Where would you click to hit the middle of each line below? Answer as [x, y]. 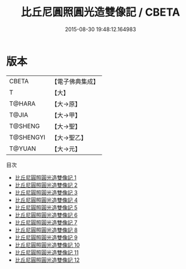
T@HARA [22, 104]
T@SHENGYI [28, 137]
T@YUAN [23, 149]
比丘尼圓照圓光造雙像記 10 [47, 245]
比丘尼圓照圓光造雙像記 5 [46, 207]
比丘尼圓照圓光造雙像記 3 [46, 192]
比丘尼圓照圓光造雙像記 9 [46, 237]
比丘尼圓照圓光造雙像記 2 [46, 185]
